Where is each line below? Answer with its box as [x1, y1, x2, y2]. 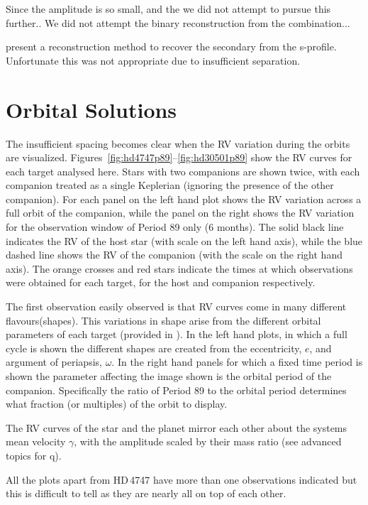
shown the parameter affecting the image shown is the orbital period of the [6, 369, 332, 383]
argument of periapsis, [6, 354, 102, 369]
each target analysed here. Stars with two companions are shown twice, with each [6, 163, 360, 178]
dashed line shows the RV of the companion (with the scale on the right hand [6, 247, 342, 262]
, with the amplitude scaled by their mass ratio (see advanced [74, 434, 342, 449]
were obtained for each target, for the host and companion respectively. [6, 275, 316, 290]
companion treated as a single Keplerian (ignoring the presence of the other [6, 178, 334, 192]
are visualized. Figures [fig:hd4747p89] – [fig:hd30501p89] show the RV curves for [6, 150, 352, 165]
